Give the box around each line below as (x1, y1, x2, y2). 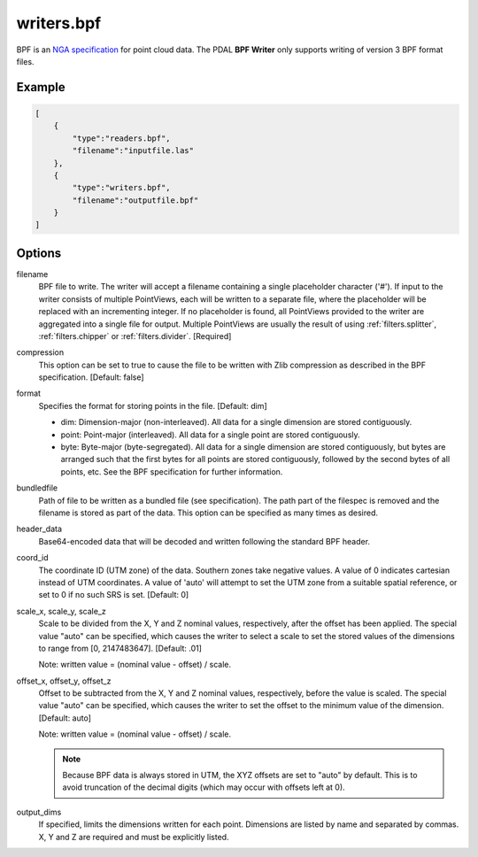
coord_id (16, 552, 49, 563)
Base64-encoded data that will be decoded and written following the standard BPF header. (38, 536, 371, 546)
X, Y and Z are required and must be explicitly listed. (38, 831, 229, 842)
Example (16, 80, 66, 95)
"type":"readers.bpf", (72, 133, 172, 143)
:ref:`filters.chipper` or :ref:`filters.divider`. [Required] (38, 330, 232, 341)
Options (16, 245, 62, 260)
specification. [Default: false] (38, 372, 145, 382)
